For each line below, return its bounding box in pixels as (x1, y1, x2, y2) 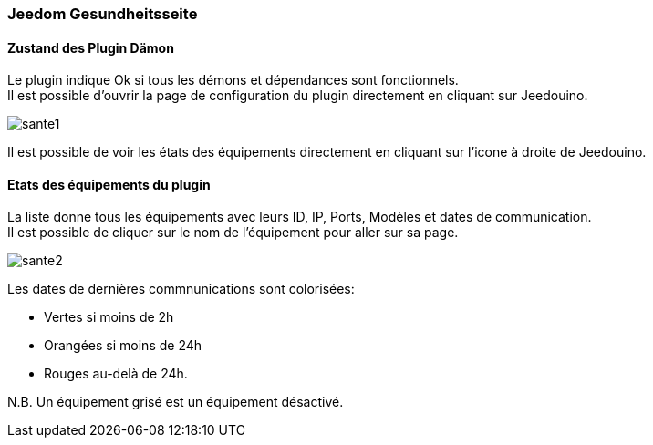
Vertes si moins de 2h (44, 309, 174, 326)
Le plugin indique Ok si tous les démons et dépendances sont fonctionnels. (7, 72, 459, 88)
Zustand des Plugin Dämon (7, 39, 174, 56)
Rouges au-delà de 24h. (44, 366, 188, 382)
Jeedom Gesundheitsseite (7, 5, 198, 23)
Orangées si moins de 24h (44, 337, 202, 354)
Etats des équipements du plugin (7, 176, 211, 192)
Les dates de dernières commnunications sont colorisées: (7, 281, 355, 297)
